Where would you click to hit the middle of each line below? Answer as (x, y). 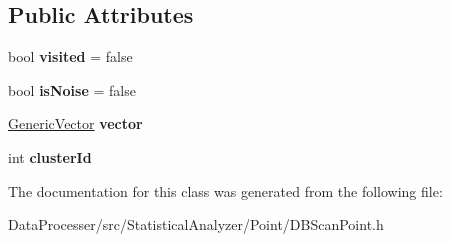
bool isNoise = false (72, 89)
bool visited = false (70, 56)
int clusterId (50, 156)
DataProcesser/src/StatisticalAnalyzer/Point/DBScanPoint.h (196, 224)
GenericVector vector (75, 123)
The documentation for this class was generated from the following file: (225, 190)
